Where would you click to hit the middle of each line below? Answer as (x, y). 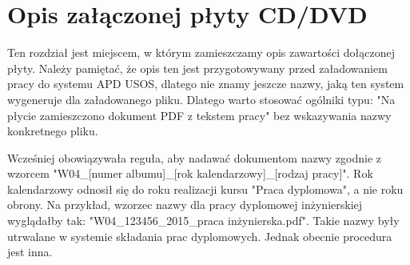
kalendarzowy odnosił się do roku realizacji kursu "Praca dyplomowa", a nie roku (205, 189)
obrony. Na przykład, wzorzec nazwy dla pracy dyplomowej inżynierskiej (185, 205)
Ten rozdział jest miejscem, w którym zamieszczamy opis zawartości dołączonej (201, 52)
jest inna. (30, 252)
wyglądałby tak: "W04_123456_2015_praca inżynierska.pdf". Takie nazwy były (203, 221)
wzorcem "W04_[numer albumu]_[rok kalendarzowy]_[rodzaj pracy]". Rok (190, 173)
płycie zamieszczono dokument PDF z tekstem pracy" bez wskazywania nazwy (199, 115)
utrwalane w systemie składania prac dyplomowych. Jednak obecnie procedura (200, 236)
